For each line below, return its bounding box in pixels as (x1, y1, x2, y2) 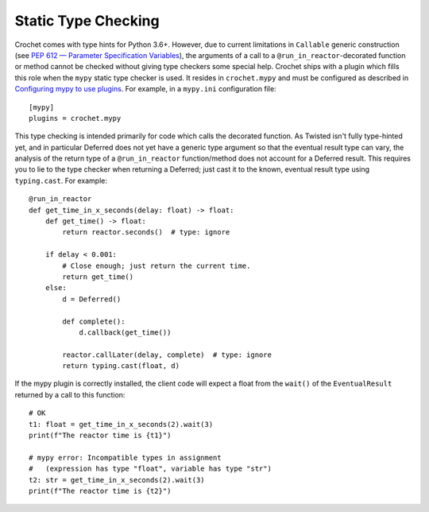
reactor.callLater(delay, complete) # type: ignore (62, 350, 272, 359)
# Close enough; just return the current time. (62, 261, 251, 270)
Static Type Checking (14, 12, 160, 29)
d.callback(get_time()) (79, 328, 172, 337)
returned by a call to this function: (14, 390, 126, 399)
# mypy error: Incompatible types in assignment (29, 453, 222, 462)
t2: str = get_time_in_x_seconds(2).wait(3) (29, 475, 206, 484)
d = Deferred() (62, 294, 122, 304)
